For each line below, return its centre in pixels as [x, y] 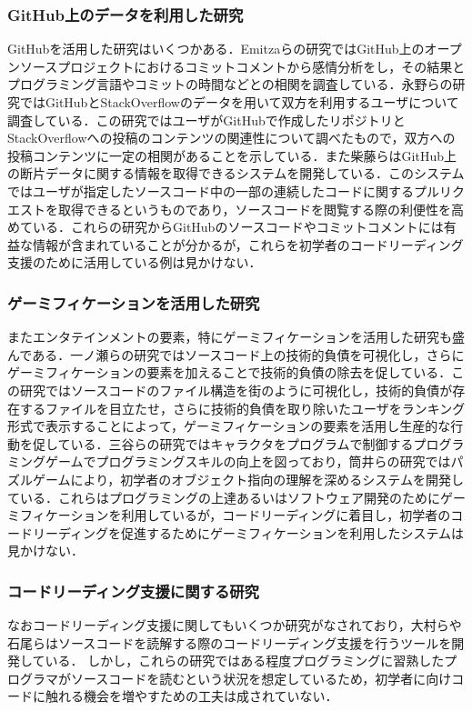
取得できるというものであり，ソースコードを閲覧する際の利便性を [254, 209]
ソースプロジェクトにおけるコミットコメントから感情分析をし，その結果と [242, 66]
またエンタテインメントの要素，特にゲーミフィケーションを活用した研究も [230, 337]
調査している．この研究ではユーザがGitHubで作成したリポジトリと [206, 120]
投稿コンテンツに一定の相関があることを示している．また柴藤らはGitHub [226, 155]
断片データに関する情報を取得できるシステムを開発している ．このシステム [242, 173]
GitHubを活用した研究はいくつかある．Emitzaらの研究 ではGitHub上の [216, 49]
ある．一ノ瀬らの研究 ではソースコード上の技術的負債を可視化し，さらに [248, 354]
